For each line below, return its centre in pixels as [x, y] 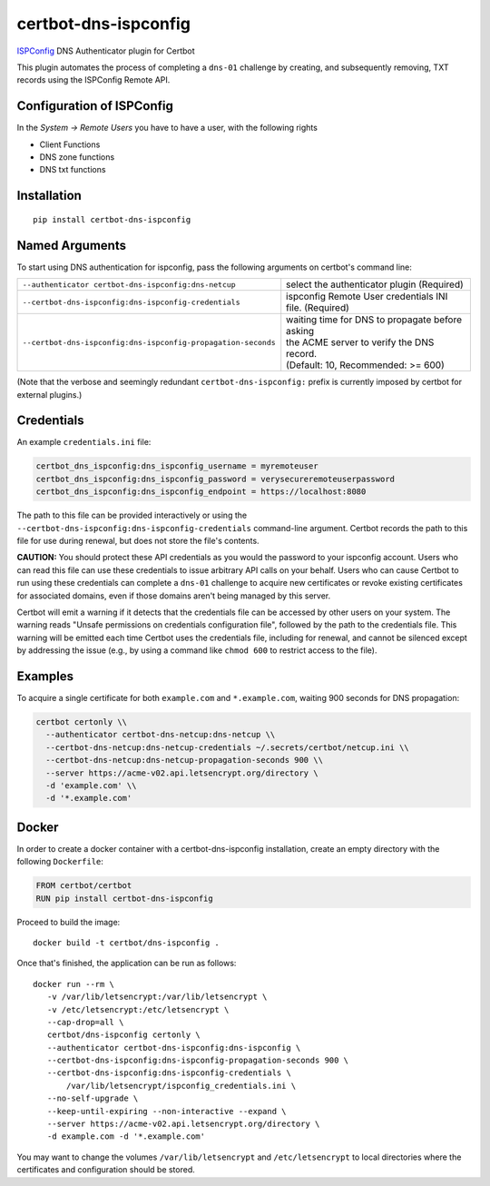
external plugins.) [49, 394]
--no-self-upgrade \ [93, 1098]
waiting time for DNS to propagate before [374, 320]
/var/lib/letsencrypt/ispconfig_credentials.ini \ [181, 1086]
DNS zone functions [77, 157]
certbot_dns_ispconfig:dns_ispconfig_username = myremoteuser [177, 466]
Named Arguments [72, 245]
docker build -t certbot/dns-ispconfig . [126, 943]
